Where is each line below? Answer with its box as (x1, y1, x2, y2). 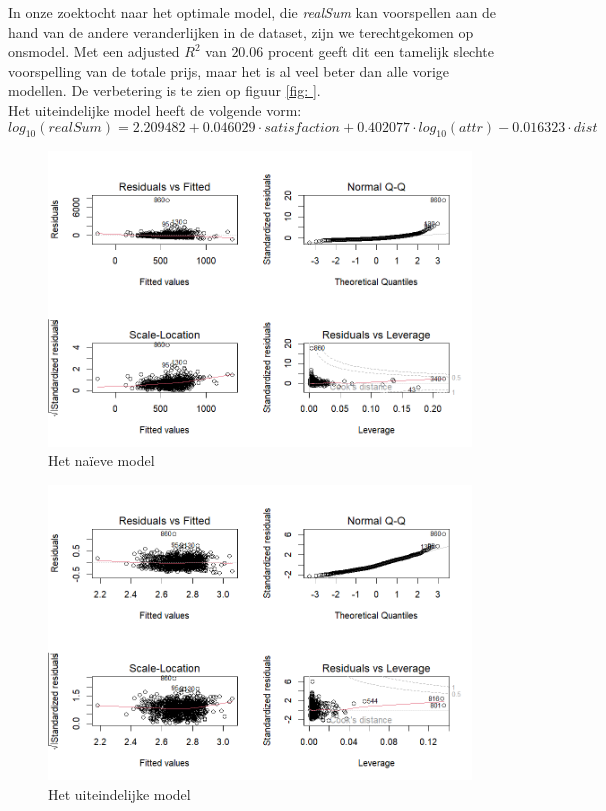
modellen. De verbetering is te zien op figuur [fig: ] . (8, 80, 321, 101)
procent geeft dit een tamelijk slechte (267, 41, 494, 62)
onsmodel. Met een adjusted (8, 41, 180, 62)
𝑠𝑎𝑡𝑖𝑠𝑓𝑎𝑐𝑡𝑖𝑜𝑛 (264, 120, 341, 135)
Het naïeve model (48, 450, 155, 471)
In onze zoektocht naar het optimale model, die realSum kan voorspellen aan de (8, 2, 497, 22)
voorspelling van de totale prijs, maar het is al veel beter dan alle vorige (8, 60, 450, 81)
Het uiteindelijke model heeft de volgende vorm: (8, 99, 302, 120)
